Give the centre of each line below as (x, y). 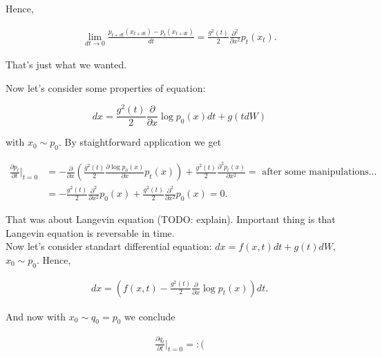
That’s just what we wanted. (66, 65)
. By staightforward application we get (140, 142)
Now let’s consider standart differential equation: (109, 246)
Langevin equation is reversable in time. (90, 232)
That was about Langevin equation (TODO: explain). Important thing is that (171, 219)
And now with (36, 316)
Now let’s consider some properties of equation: (106, 87)
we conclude (150, 316)
